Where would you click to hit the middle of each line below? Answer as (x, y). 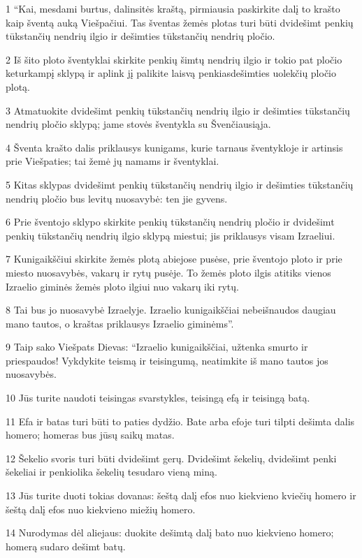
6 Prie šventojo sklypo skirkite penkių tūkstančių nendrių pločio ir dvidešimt (170, 222)
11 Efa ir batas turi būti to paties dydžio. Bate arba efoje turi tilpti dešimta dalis (180, 421)
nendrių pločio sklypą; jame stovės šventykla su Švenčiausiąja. (138, 124)
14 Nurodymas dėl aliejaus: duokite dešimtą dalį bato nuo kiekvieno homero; (170, 533)
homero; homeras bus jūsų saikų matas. (90, 435)
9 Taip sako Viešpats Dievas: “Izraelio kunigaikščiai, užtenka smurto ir (157, 347)
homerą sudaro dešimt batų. (66, 546)
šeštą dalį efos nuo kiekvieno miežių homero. (101, 509)
